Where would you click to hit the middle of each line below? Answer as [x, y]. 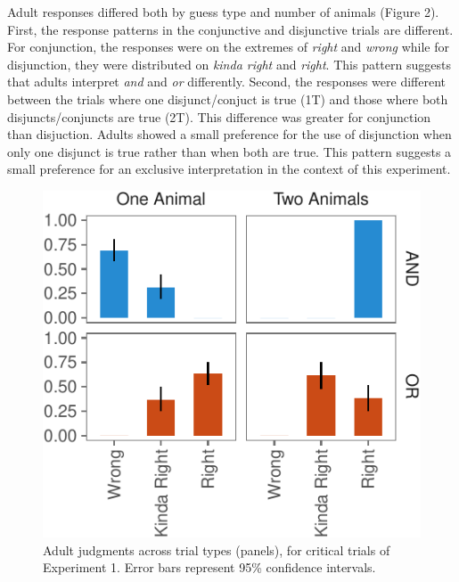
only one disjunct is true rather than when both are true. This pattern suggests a [229, 151]
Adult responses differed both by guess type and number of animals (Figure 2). [223, 12]
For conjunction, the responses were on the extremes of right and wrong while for [228, 47]
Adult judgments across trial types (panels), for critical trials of [217, 549]
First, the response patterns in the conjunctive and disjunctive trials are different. [230, 29]
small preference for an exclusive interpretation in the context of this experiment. [229, 169]
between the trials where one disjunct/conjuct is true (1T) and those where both [228, 98]
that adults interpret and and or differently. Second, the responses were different [226, 82]
